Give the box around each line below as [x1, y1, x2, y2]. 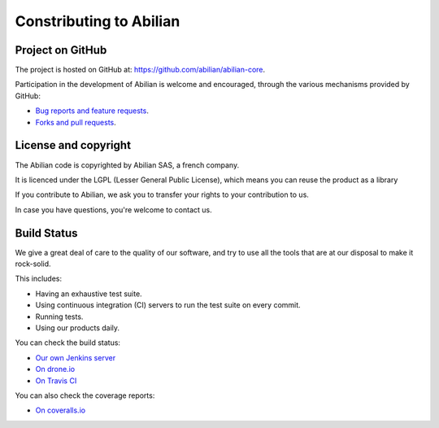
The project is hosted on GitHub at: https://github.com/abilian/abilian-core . [15, 65, 266, 75]
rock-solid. [15, 259, 52, 269]
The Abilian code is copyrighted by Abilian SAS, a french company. [15, 159, 240, 170]
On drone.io [35, 365, 76, 374]
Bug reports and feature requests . [35, 106, 150, 116]
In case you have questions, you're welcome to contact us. [15, 204, 212, 215]
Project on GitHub [15, 43, 107, 57]
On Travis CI [35, 375, 77, 386]
